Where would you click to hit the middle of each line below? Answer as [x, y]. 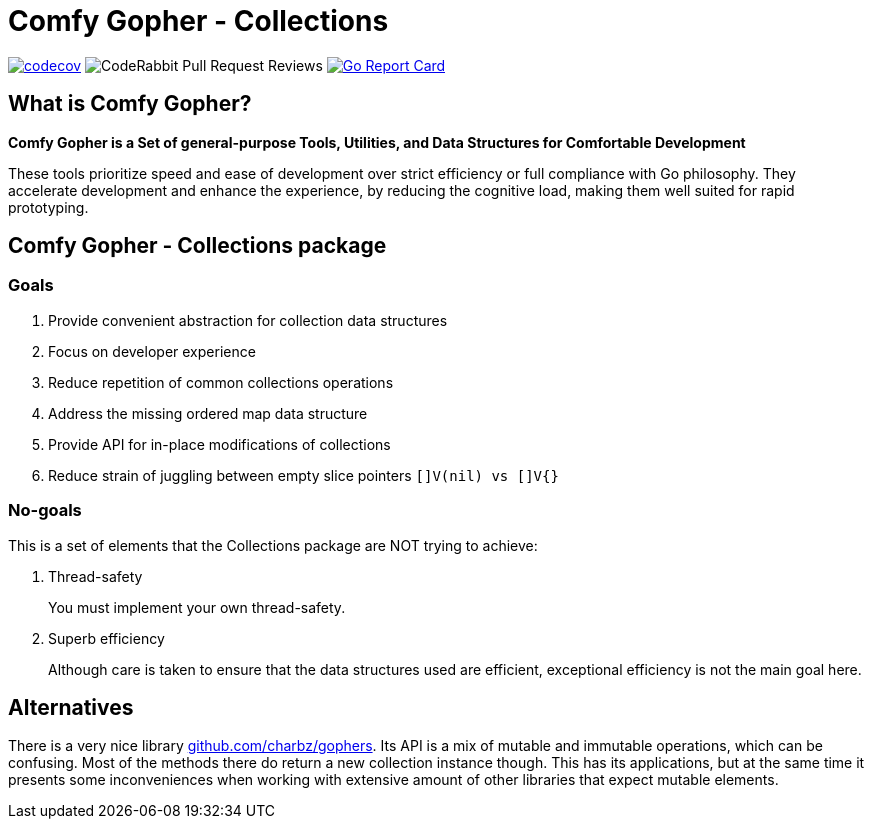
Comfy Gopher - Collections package [197, 246]
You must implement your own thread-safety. [197, 607]
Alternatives [71, 707]
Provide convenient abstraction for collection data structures [248, 320]
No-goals [45, 510]
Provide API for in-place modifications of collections [219, 444]
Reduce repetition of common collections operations [221, 382]
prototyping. [48, 207]
